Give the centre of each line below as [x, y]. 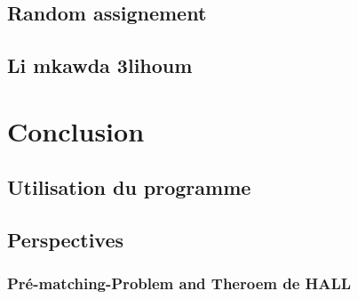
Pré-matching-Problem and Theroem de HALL [179, 283]
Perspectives [66, 240]
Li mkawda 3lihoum [100, 65]
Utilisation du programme [129, 187]
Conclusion [76, 130]
